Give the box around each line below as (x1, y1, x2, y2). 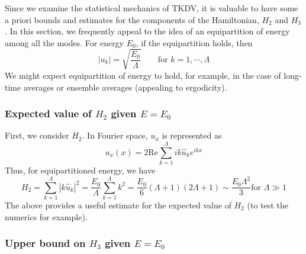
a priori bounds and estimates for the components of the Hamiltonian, (5, 13, 259, 25)
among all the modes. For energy (5, 36, 124, 49)
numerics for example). (5, 210, 88, 223)
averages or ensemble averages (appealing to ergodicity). (23, 81, 227, 93)
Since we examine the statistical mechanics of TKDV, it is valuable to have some (5, 2, 298, 14)
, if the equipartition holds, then (136, 36, 253, 49)
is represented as (162, 129, 222, 142)
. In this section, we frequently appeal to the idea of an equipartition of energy (5, 25, 290, 37)
